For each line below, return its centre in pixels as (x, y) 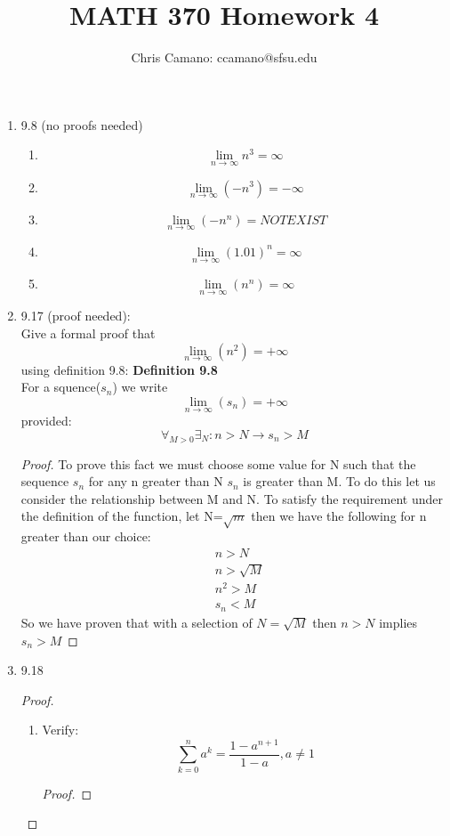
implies (398, 622)
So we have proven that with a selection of (137, 622)
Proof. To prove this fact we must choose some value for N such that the (218, 463)
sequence (45, 481)
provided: (46, 421)
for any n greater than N (156, 481)
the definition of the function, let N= (122, 516)
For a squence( (61, 387)
